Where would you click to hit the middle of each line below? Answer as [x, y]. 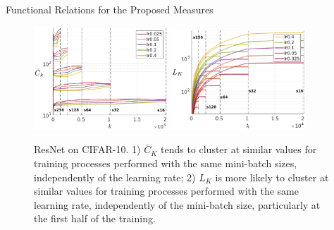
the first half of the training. [95, 218]
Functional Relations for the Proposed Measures [110, 9]
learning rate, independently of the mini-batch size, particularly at [177, 204]
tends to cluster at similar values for [239, 149]
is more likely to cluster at [272, 177]
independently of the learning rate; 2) [115, 177]
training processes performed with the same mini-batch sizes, [166, 163]
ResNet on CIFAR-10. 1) [87, 149]
